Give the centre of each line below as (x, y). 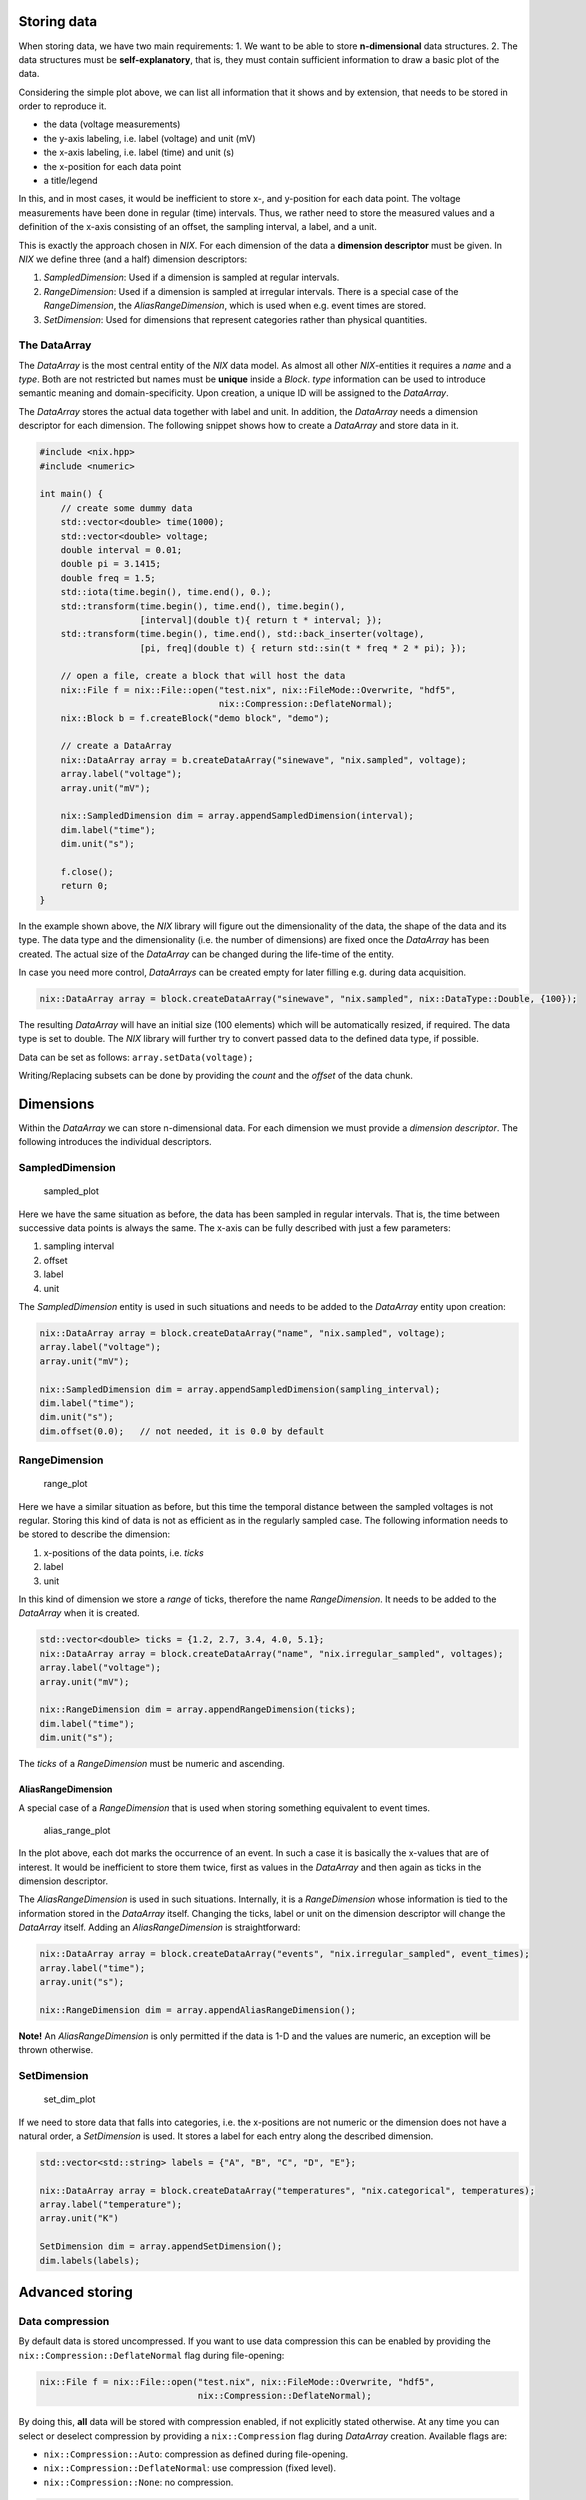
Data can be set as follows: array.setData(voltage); (136, 1057)
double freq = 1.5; (108, 578)
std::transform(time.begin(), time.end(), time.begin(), (203, 606)
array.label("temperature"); (111, 2204)
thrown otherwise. (56, 2050)
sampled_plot (71, 1191)
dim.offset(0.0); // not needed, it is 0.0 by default (182, 1431)
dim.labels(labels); (89, 2260)
